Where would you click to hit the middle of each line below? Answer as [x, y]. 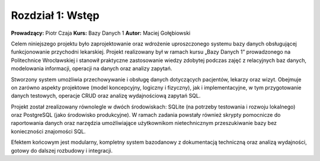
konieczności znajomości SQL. [48, 131]
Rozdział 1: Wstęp [55, 15]
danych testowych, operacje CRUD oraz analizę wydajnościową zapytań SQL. [106, 96]
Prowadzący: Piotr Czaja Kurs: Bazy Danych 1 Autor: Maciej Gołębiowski [101, 33]
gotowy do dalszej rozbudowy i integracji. [62, 150]
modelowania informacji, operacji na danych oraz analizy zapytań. [92, 68]
